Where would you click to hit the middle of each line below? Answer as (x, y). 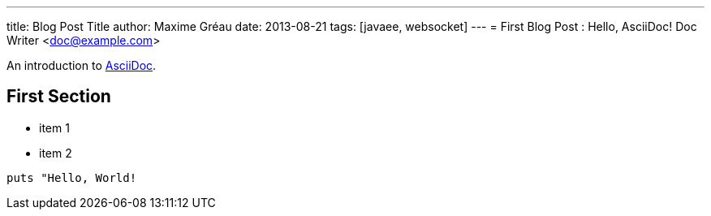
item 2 (56, 153)
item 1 (54, 127)
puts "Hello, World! (72, 177)
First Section (59, 97)
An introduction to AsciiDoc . (82, 65)
